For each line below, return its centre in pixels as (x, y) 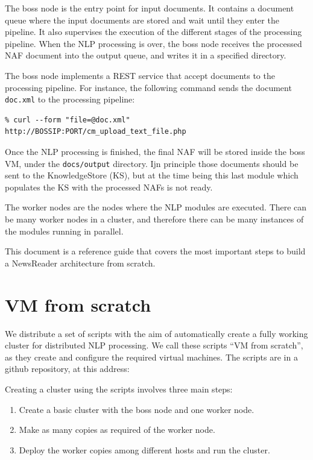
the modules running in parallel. (64, 231)
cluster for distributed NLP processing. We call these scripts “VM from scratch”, (154, 345)
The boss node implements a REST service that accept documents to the (140, 75)
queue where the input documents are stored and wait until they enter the (142, 20)
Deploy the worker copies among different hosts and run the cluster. (144, 449)
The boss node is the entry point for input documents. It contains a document (150, 8)
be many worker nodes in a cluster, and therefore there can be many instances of (154, 219)
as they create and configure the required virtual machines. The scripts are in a (151, 357)
